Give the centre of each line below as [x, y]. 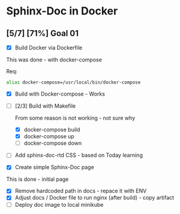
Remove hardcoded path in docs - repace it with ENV [81, 191]
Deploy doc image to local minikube [59, 204]
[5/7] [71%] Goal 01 [43, 33]
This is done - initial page [37, 179]
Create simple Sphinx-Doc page [54, 167]
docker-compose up [49, 136]
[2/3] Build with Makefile [45, 106]
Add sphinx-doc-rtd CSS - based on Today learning [79, 155]
